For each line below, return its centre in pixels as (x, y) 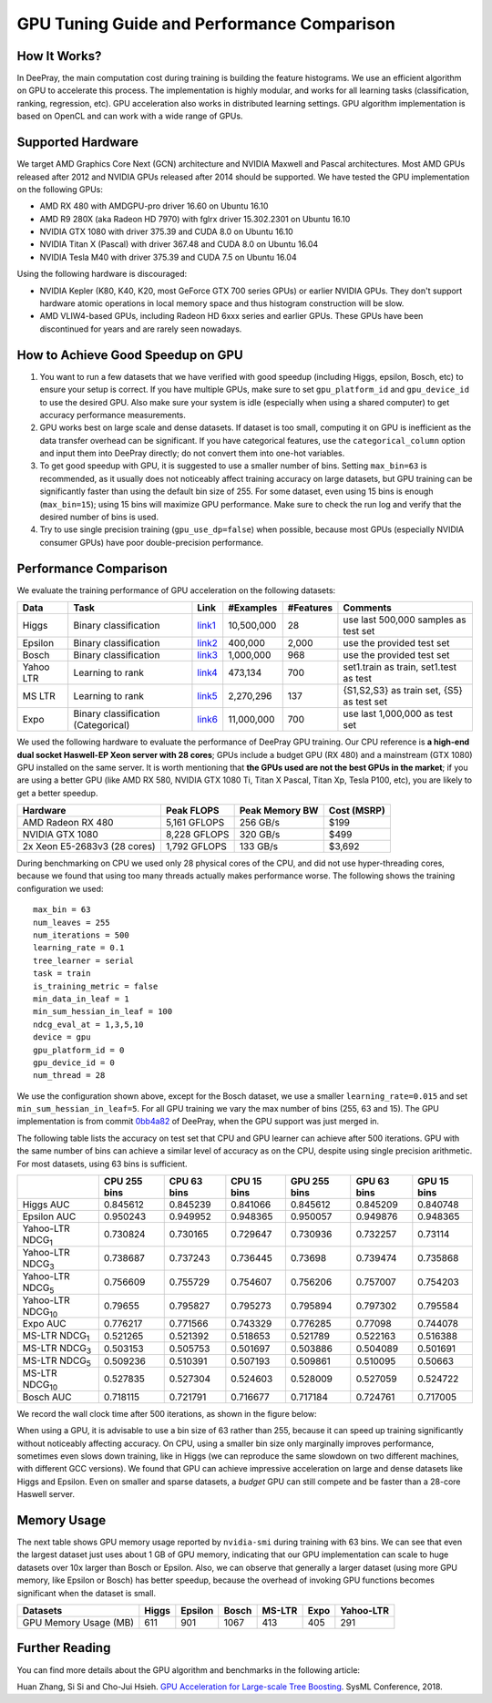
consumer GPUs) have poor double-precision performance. (152, 542)
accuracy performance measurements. (113, 415)
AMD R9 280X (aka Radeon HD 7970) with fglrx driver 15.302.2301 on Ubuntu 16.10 (195, 219)
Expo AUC (45, 1324)
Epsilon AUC (49, 1216)
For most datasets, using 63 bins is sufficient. (102, 1164)
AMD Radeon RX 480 (68, 823)
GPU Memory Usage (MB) (78, 1622)
